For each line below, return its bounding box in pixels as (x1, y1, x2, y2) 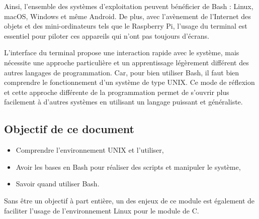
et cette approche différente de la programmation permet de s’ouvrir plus (4, 86, 229, 97)
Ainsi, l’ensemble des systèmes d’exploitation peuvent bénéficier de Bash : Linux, (4, 1, 253, 11)
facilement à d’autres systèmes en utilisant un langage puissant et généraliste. (4, 96, 243, 107)
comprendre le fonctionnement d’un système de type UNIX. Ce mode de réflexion (4, 77, 255, 87)
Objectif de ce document (4, 121, 134, 137)
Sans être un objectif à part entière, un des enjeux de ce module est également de (4, 195, 255, 205)
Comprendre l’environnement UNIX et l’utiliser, (16, 145, 164, 155)
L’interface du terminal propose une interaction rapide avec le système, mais (4, 47, 239, 58)
